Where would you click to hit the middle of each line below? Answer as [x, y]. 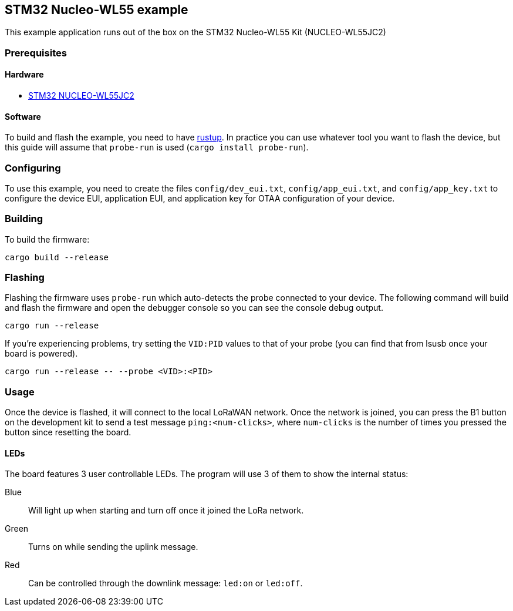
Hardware [24, 75]
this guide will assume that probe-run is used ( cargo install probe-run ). [157, 147]
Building [24, 219]
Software [23, 116]
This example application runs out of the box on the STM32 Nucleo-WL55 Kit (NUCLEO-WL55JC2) [195, 32]
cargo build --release [57, 257]
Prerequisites [36, 53]
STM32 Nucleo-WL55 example [97, 10]
